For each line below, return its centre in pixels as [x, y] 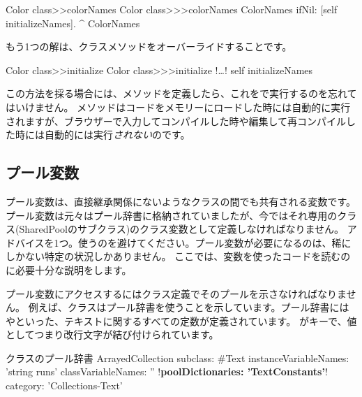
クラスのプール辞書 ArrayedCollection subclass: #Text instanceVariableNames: [178, 358]
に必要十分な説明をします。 [69, 269]
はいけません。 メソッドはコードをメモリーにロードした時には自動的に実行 [178, 107]
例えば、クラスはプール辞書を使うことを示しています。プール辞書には [189, 307]
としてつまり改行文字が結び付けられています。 [112, 334]
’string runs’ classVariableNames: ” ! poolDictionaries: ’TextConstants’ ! [167, 371]
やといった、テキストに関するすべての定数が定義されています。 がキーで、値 [181, 320]
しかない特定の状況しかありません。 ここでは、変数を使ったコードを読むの [178, 256]
